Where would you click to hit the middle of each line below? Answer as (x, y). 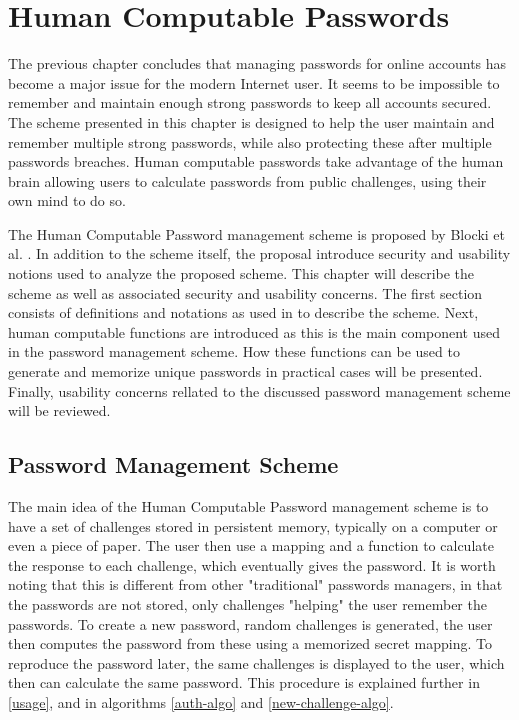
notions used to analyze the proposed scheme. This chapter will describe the (241, 273)
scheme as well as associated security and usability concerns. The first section (245, 292)
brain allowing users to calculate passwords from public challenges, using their (247, 180)
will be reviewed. (59, 410)
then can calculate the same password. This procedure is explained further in (244, 682)
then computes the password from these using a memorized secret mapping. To (250, 643)
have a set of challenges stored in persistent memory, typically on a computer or (253, 525)
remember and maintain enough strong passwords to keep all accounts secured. (250, 102)
